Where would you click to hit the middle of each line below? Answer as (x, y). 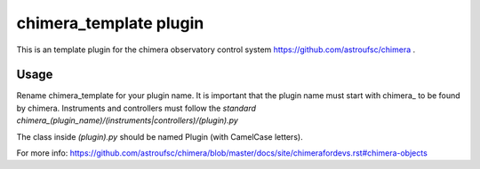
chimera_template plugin (110, 23)
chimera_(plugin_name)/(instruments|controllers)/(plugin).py (128, 120)
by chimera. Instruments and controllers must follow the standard (136, 108)
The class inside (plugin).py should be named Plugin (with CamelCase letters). (160, 136)
